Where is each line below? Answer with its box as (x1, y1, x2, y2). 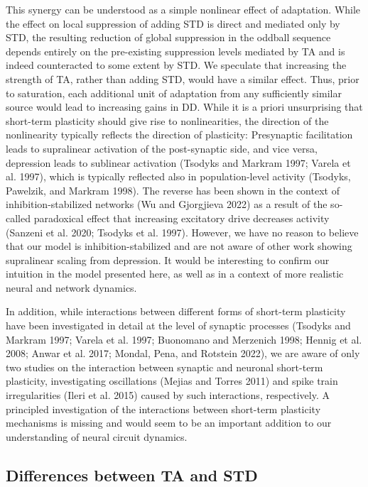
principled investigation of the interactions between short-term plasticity (6, 401, 321, 416)
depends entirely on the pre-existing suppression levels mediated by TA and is (6, 43, 345, 58)
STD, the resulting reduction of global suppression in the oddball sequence (6, 30, 331, 45)
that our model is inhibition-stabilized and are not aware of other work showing (6, 239, 352, 253)
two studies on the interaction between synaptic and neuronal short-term (6, 359, 323, 374)
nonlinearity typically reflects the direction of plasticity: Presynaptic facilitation (6, 127, 353, 142)
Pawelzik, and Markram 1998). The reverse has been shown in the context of (6, 182, 340, 197)
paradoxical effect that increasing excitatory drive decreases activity (33, 210, 330, 225)
